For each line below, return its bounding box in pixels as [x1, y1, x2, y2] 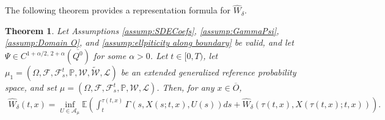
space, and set [5, 81, 57, 93]
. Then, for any [156, 81, 215, 93]
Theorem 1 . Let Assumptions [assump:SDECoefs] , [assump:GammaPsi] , [5, 24, 279, 37]
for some [94, 49, 127, 62]
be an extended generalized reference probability [120, 66, 296, 78]
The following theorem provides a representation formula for [5, 4, 231, 16]
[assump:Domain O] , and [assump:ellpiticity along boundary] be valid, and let [5, 36, 294, 49]
